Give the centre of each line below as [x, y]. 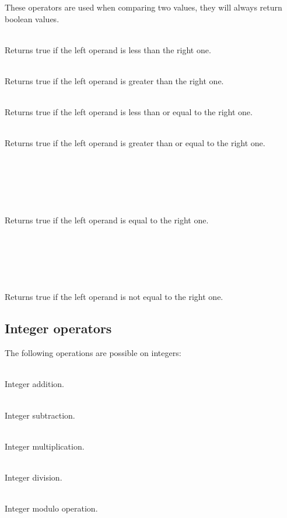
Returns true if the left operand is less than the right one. [108, 49]
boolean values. [32, 18]
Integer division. [34, 477]
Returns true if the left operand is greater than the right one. [114, 80]
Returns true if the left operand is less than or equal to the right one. [129, 112]
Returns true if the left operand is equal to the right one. [107, 220]
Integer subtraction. [40, 415]
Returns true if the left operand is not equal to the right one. [114, 297]
